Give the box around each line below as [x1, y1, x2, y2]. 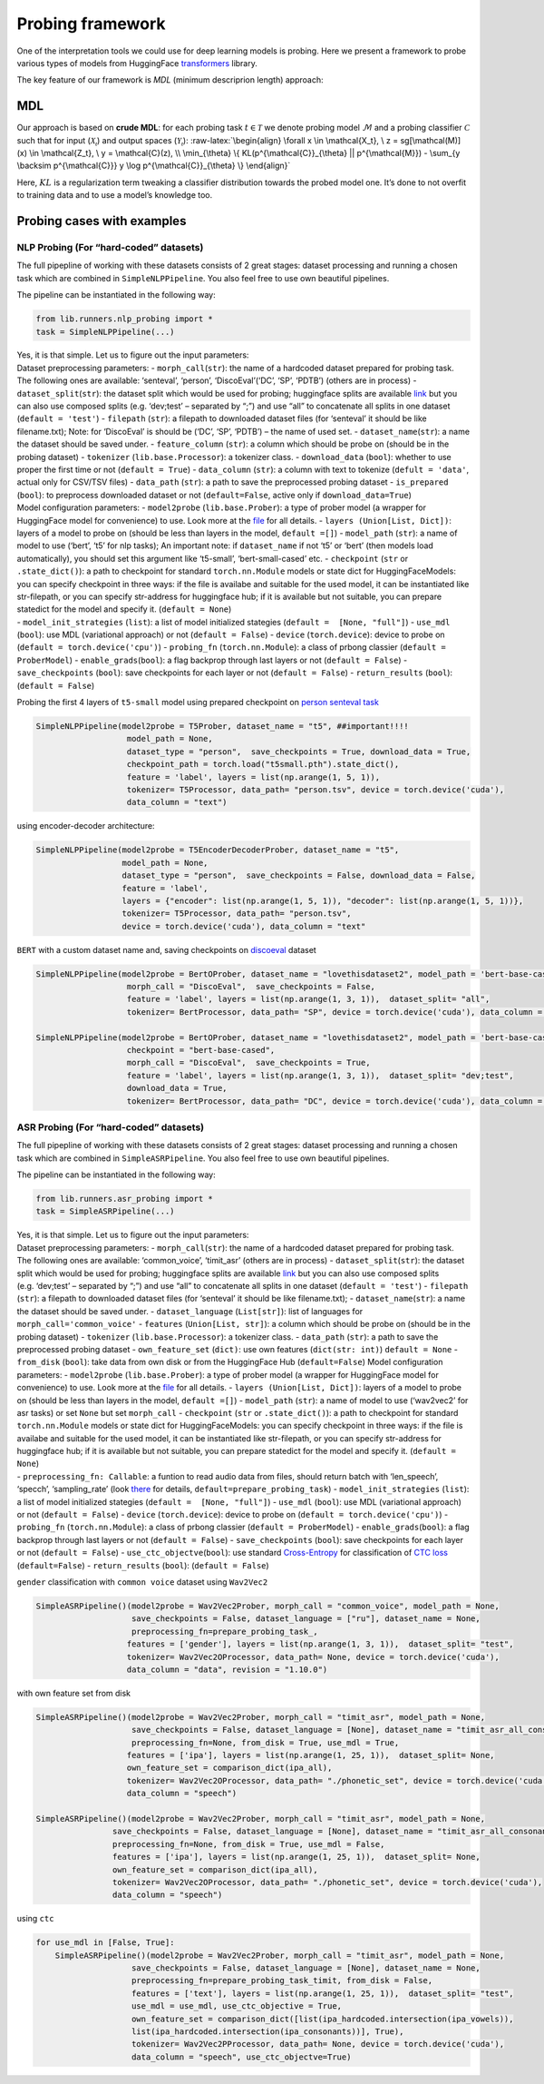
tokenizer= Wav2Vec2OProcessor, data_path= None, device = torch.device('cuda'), [126, 1652, 500, 1662]
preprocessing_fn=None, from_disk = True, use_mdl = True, [131, 1737, 400, 1747]
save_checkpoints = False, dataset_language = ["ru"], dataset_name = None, [131, 1614, 481, 1624]
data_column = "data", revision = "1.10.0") [126, 1664, 328, 1675]
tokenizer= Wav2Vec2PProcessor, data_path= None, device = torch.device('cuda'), [131, 2039, 505, 2050]
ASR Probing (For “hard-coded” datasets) [16, 1121, 205, 1134]
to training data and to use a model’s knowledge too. [16, 190, 213, 201]
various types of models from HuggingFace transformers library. [16, 57, 257, 68]
